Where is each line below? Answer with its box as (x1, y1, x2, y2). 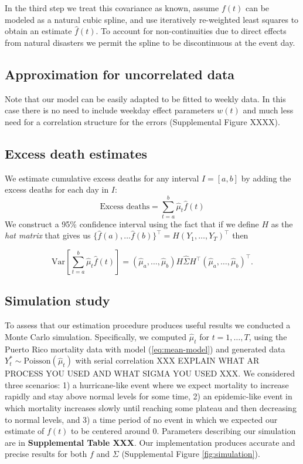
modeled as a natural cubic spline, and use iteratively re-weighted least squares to (5, 13, 299, 25)
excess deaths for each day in (5, 183, 109, 196)
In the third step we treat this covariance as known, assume (5, 2, 219, 14)
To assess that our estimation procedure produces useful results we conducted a (5, 319, 291, 331)
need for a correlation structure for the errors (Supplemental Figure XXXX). (5, 115, 280, 127)
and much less (243, 104, 294, 116)
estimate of (5, 425, 45, 437)
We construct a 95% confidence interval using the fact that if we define (5, 217, 259, 230)
